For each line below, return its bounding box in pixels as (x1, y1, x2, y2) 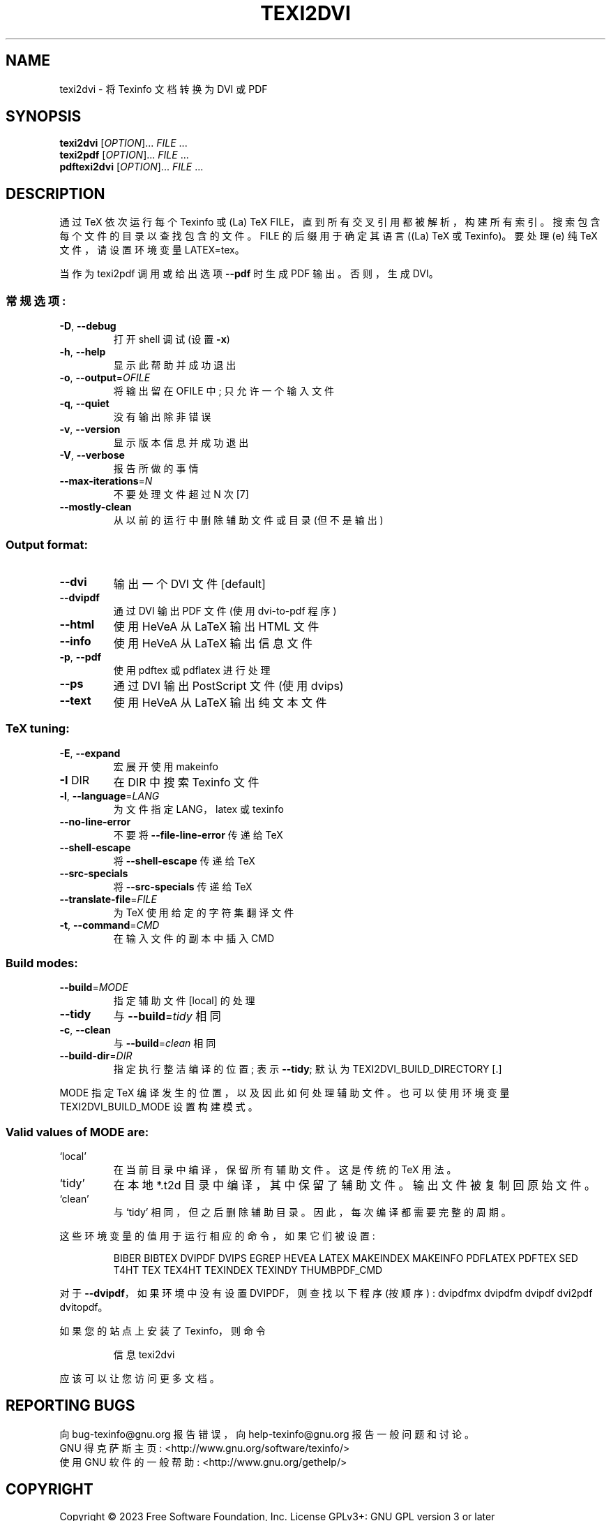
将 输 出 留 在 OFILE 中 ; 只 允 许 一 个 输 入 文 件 (113, 385, 335, 397)
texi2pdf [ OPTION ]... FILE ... (59, 149, 189, 161)
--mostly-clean (59, 501, 132, 513)
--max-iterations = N (59, 475, 153, 487)
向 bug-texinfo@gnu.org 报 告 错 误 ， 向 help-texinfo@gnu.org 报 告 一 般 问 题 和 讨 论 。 (59, 1427, 474, 1440)
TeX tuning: (6, 721, 70, 736)
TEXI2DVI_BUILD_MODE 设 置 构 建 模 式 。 (59, 1101, 258, 1113)
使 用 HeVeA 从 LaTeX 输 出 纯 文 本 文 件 (113, 695, 327, 710)
